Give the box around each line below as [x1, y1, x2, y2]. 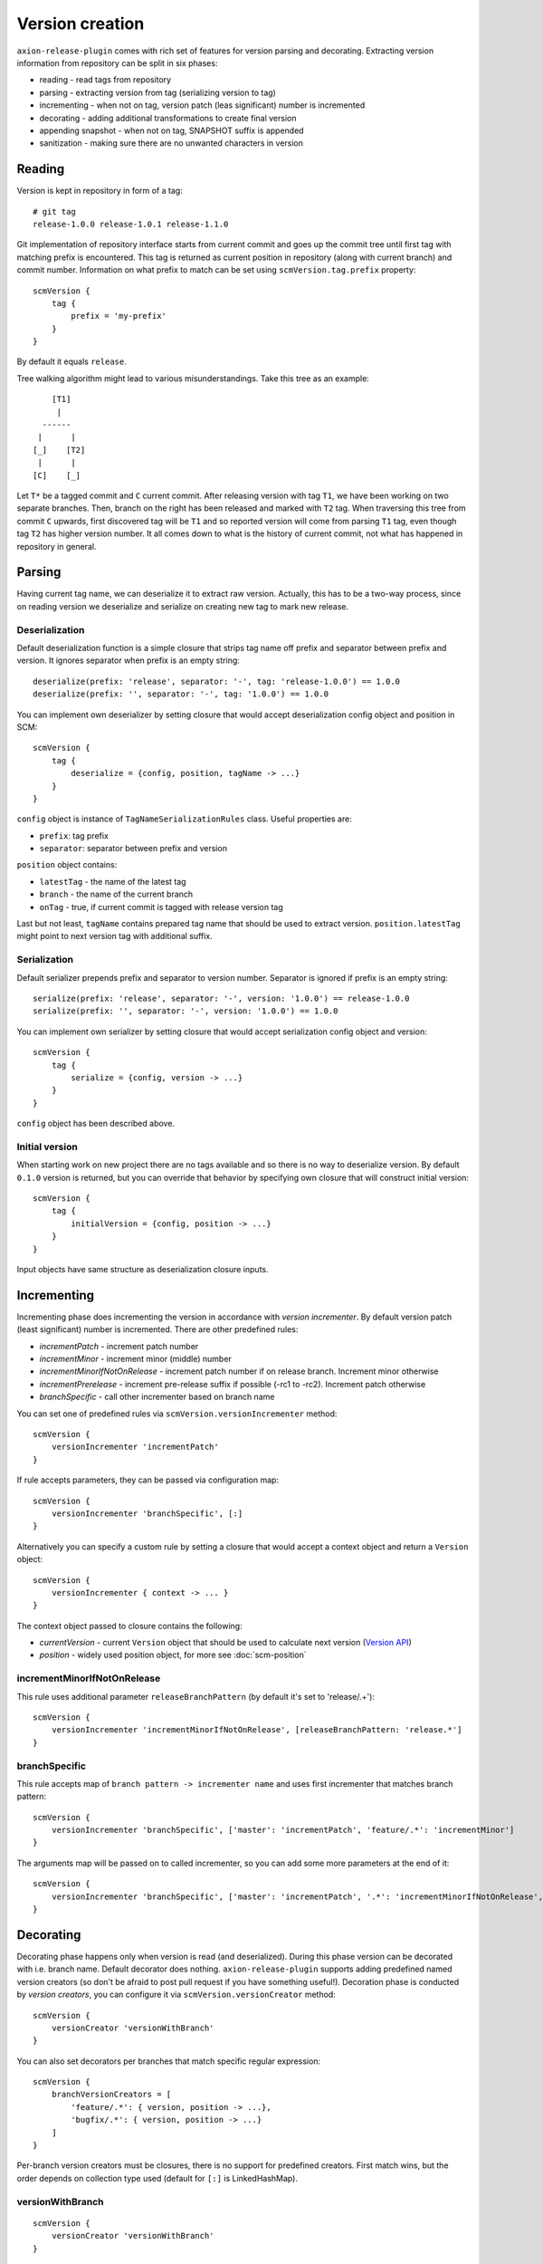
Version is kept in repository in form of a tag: [16, 186, 183, 197]
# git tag [33, 206, 76, 216]
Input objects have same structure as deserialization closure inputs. [16, 1263, 269, 1274]
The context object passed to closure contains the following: [16, 1620, 243, 1631]
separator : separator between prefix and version [39, 843, 228, 854]
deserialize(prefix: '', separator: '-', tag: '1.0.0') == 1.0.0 [33, 689, 329, 699]
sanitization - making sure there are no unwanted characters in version [39, 138, 303, 149]
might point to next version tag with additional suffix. [16, 931, 213, 942]
